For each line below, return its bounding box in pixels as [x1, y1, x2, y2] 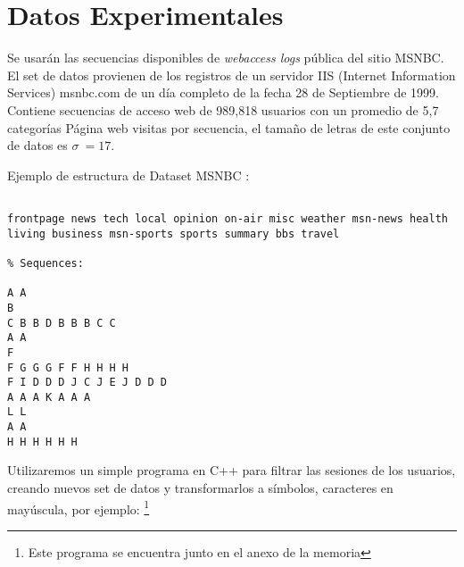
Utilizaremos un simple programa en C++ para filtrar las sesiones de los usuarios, [7, 461, 456, 479]
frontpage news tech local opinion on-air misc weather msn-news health [7, 212, 448, 225]
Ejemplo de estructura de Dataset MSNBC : [7, 165, 250, 184]
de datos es [7, 136, 68, 154]
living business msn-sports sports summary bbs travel [7, 227, 340, 240]
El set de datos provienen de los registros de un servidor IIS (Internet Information [7, 65, 456, 84]
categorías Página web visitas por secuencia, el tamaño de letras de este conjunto [7, 118, 451, 137]
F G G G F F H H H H [7, 361, 129, 374]
